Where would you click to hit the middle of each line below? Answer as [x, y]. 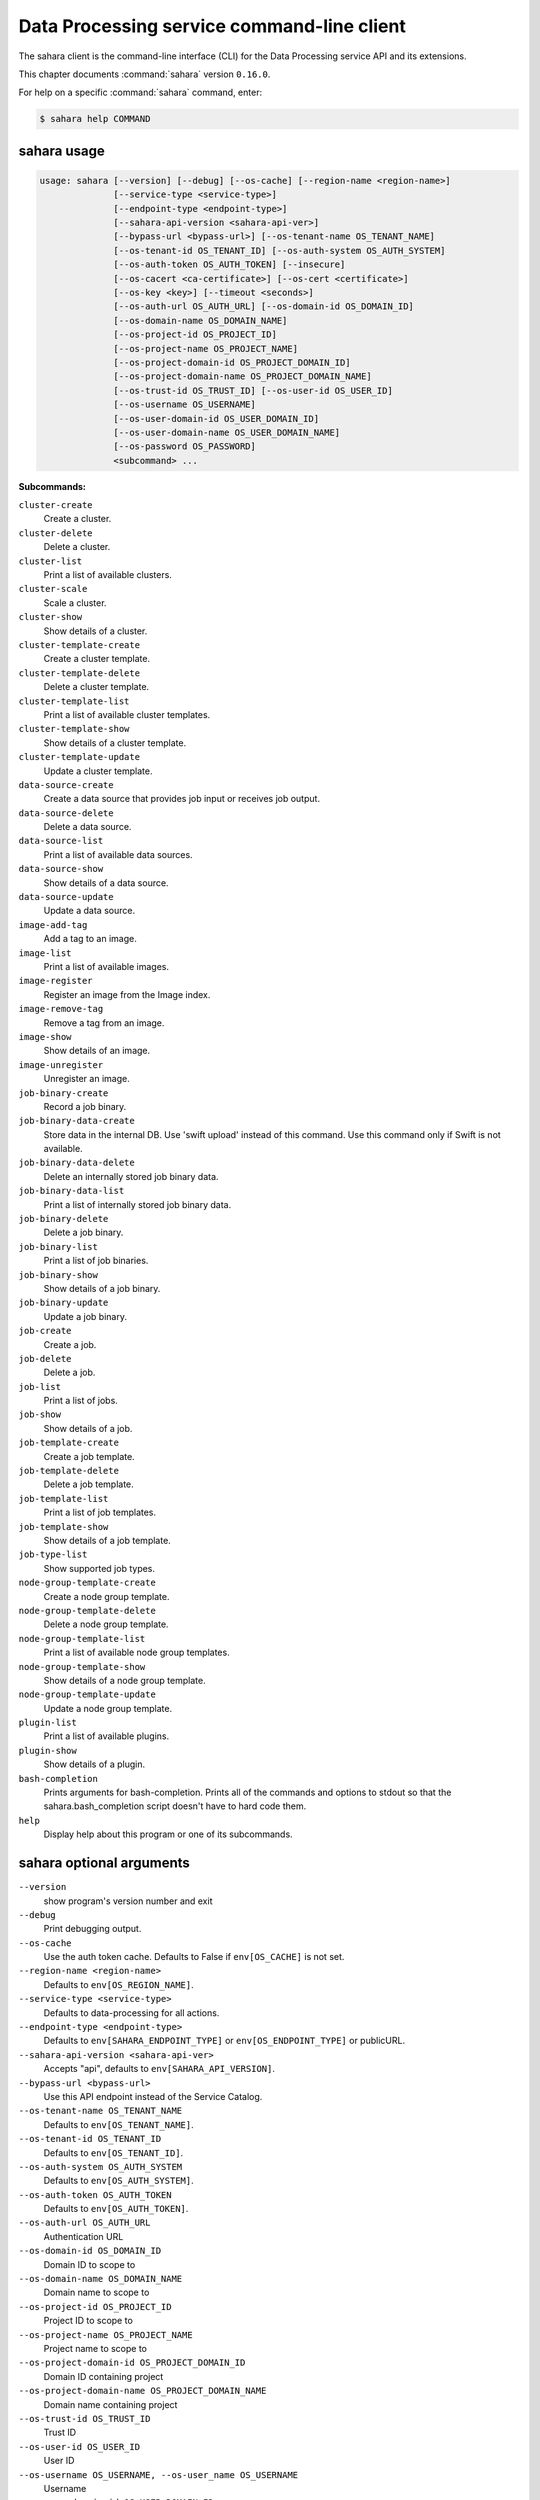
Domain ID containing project [103, 2376]
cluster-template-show [74, 729]
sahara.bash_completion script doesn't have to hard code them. [175, 1806]
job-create [45, 1331]
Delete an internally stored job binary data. [131, 1176]
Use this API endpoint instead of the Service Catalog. [153, 2096]
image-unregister [61, 1064]
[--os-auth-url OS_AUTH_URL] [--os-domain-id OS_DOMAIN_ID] [264, 306]
